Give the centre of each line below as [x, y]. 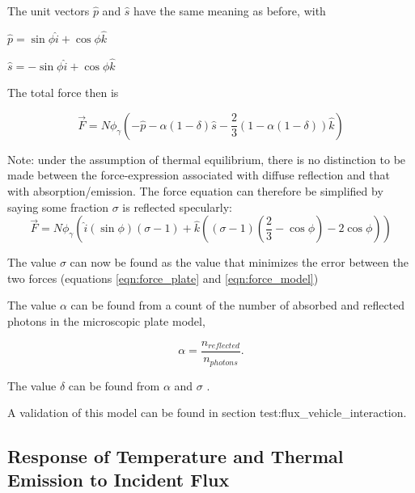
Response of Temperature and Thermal [176, 456]
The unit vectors [49, 11]
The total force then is [63, 93]
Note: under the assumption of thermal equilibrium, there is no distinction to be [207, 159]
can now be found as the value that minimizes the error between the [239, 262]
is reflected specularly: [177, 206]
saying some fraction [58, 206]
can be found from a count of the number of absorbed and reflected [238, 305]
